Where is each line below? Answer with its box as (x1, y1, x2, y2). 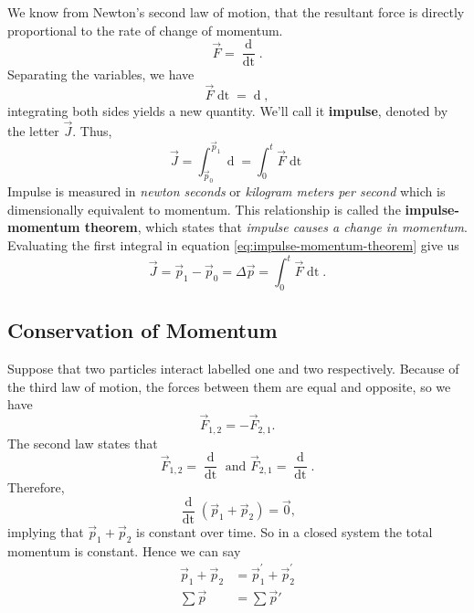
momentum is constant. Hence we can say (7, 541, 241, 560)
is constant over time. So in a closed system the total (136, 522, 433, 541)
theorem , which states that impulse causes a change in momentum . (84, 217, 468, 237)
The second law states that (7, 433, 158, 452)
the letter (7, 121, 59, 140)
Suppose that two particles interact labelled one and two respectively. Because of (7, 359, 459, 378)
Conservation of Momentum (7, 316, 278, 344)
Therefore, (7, 478, 65, 497)
